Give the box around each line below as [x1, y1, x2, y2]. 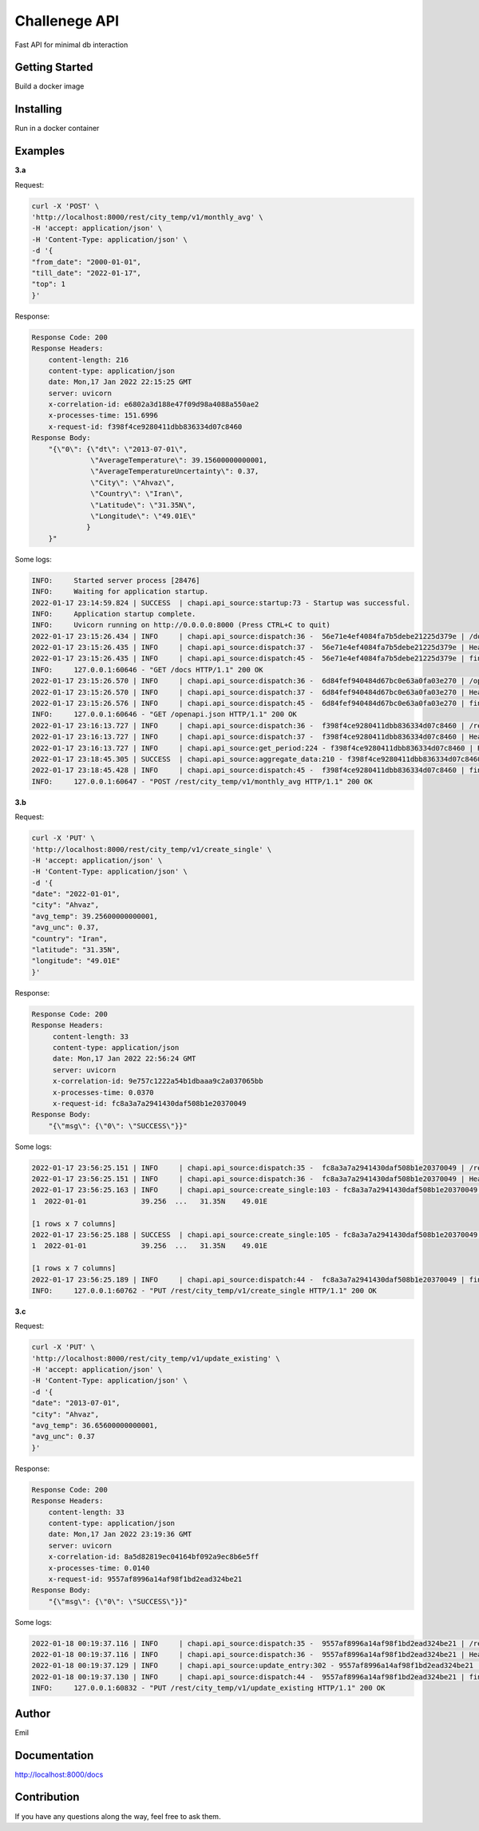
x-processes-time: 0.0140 [48, 1563, 150, 1572]
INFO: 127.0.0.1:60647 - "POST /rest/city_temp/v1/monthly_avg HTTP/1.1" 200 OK [31, 777, 373, 786]
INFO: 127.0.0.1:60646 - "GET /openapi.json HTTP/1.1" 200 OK [31, 710, 297, 719]
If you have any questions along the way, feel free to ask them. [14, 1811, 221, 1821]
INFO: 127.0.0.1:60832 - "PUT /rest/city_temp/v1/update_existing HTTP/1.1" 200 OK [31, 1683, 386, 1693]
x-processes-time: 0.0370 [52, 1088, 155, 1097]
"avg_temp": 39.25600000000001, [31, 911, 159, 921]
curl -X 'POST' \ [31, 201, 100, 211]
